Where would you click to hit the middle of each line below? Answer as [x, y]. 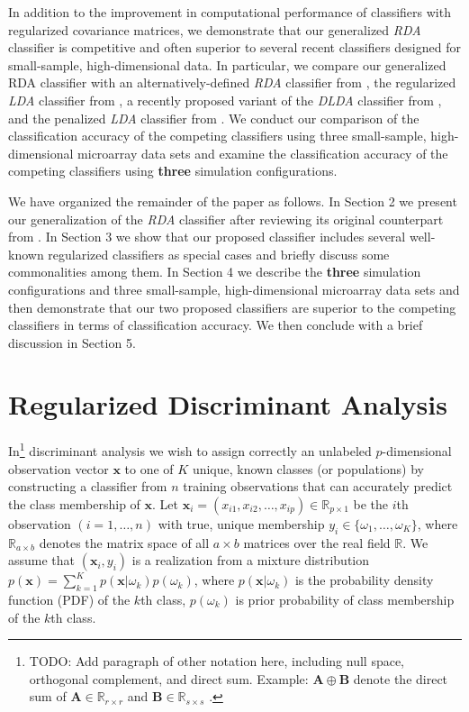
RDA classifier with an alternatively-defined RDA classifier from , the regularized [232, 82]
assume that [42, 560]
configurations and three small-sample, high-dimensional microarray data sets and [234, 289]
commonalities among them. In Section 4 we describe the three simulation [215, 272]
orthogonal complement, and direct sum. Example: [169, 678]
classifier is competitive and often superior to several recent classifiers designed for [234, 47]
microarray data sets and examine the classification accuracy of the [263, 153]
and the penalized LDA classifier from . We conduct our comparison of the [214, 118]
